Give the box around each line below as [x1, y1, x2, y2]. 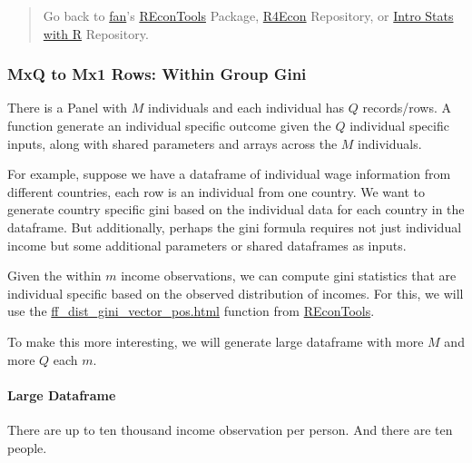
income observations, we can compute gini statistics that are [121, 266, 457, 285]
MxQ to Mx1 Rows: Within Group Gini [7, 63, 307, 85]
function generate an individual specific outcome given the [7, 116, 331, 134]
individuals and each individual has [148, 98, 345, 117]
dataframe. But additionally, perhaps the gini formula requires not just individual [7, 217, 462, 236]
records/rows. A [362, 98, 451, 117]
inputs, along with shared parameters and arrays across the [7, 133, 338, 153]
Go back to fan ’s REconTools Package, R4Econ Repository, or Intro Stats [43, 6, 454, 25]
